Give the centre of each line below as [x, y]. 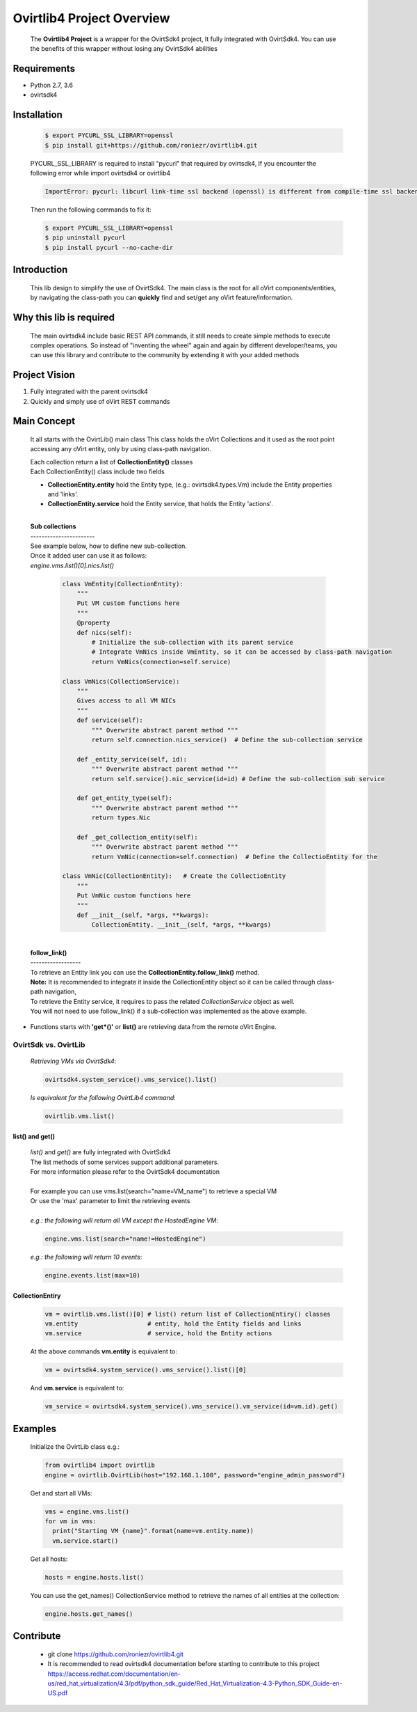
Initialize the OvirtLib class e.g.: [75, 1447]
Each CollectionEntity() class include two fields [97, 472]
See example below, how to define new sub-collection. [109, 546]
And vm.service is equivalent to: [77, 1388]
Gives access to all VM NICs [126, 701]
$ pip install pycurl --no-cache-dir [109, 248]
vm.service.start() [85, 1541]
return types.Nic [121, 818]
